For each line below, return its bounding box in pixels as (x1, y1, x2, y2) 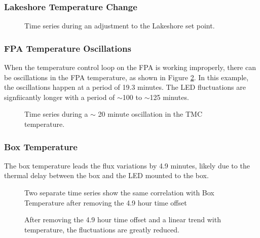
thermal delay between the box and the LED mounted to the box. (4, 170, 209, 181)
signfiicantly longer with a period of (4, 91, 115, 102)
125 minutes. (150, 91, 189, 102)
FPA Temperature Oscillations (4, 42, 131, 54)
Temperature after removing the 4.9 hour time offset (24, 197, 187, 208)
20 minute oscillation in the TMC (98, 109, 203, 119)
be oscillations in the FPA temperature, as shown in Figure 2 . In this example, (4, 72, 249, 82)
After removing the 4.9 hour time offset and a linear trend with (24, 214, 221, 225)
